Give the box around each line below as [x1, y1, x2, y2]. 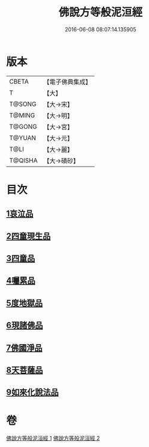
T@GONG [9, 122, 37, 131]
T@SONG [9, 100, 37, 108]
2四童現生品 [6, 231, 51, 241]
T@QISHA [9, 156, 38, 164]
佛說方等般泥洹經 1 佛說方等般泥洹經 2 [6, 434, 101, 442]
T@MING [9, 111, 35, 119]
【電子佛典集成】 [43, 78, 92, 86]
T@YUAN [9, 134, 37, 142]
